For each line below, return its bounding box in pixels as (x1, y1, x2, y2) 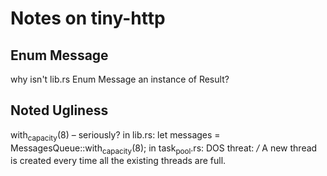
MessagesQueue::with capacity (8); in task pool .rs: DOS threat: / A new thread (10, 142, 318, 156)
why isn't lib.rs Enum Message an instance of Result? (10, 73, 230, 85)
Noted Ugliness (10, 102, 109, 119)
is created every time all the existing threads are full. (10, 155, 227, 167)
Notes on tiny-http (10, 7, 166, 30)
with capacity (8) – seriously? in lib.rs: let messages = (10, 128, 221, 143)
